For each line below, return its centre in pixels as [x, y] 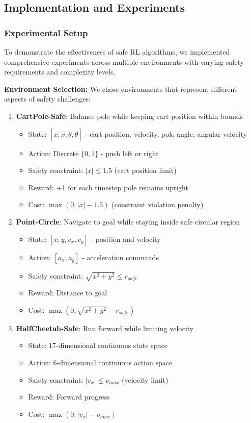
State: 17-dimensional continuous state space [98, 345]
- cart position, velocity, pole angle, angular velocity [166, 133]
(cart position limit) [145, 170]
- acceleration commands [120, 257]
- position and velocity [126, 239]
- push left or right [130, 153]
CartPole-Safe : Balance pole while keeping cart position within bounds [130, 116]
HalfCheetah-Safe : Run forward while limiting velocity [105, 328]
